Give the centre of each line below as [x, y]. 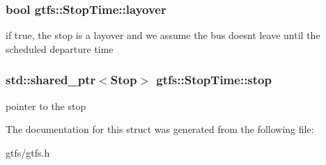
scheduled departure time [60, 48]
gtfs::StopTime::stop [214, 80]
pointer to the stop [46, 105]
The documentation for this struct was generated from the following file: [160, 129]
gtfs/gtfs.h [28, 152]
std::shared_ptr [51, 80]
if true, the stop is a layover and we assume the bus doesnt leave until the [163, 35]
